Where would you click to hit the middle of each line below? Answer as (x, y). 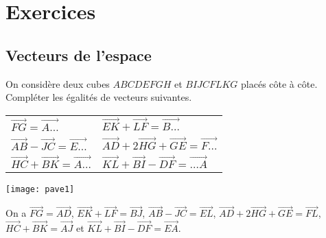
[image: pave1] (40, 190)
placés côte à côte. (279, 83)
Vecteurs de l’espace (79, 55)
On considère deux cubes (58, 83)
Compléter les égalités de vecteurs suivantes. (99, 97)
